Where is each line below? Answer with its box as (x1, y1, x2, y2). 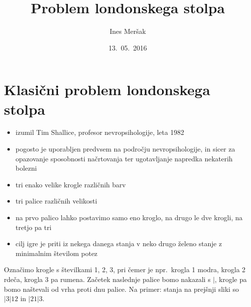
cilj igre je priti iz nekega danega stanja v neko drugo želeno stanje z (15, 238, 222, 249)
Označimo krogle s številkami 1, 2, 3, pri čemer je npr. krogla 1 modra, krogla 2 (4, 264, 246, 275)
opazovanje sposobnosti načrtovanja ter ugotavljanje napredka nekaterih (15, 153, 233, 163)
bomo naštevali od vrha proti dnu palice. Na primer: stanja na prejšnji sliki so (4, 283, 239, 294)
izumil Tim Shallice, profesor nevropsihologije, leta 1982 (15, 127, 184, 137)
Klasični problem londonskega (4, 79, 210, 100)
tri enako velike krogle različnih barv (15, 179, 126, 189)
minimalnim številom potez (15, 248, 98, 258)
